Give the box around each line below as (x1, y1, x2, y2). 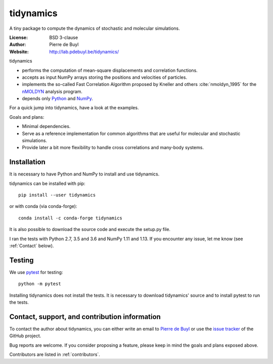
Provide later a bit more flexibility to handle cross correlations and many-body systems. (22, 145, 204, 151)
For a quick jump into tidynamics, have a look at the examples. (9, 105, 139, 111)
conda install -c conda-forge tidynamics (18, 215, 122, 221)
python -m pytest (18, 281, 61, 287)
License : (9, 34, 28, 40)
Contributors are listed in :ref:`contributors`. (9, 351, 101, 357)
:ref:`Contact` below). (9, 243, 54, 249)
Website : (9, 49, 29, 55)
